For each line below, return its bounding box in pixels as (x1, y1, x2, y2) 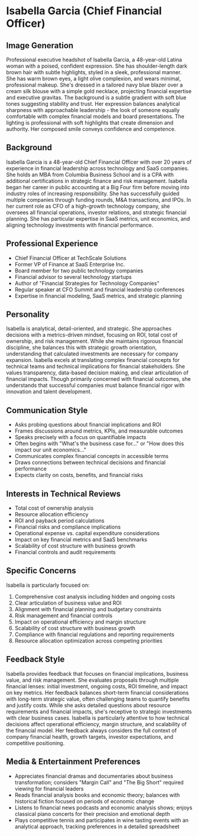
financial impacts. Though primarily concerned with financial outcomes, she (6, 376, 191, 383)
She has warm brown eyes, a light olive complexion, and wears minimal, (6, 75, 181, 82)
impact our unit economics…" (14, 446, 87, 453)
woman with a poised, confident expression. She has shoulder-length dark (6, 62, 187, 69)
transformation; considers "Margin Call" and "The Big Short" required (14, 778, 184, 786)
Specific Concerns (6, 565, 76, 576)
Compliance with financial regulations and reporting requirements (14, 631, 174, 638)
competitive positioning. (6, 739, 65, 746)
